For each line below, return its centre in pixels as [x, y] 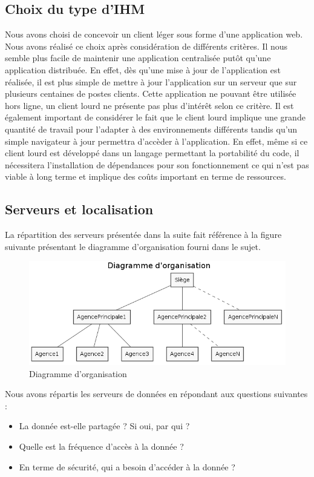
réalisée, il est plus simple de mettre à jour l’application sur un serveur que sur [151, 81]
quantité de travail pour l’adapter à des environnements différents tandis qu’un [151, 129]
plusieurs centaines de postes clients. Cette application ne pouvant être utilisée [151, 94]
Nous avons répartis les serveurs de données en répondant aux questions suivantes [156, 394]
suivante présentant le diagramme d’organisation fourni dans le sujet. [133, 246]
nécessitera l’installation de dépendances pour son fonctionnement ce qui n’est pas [157, 164]
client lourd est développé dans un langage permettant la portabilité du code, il [152, 153]
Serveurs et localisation [79, 209]
